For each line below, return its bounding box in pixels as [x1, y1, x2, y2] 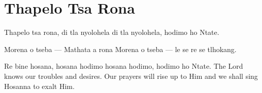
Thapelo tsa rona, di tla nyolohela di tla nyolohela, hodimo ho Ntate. [4, 27, 219, 37]
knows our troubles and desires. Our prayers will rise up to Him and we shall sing [4, 70, 258, 81]
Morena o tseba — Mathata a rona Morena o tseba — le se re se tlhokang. [4, 43, 237, 54]
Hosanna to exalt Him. [4, 80, 75, 91]
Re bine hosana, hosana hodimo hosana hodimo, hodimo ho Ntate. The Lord [4, 61, 243, 71]
